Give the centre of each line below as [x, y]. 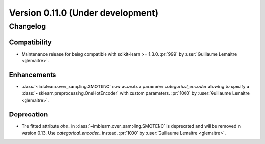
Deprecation [28, 114]
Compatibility [30, 42]
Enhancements [33, 74]
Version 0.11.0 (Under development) [84, 13]
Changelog [27, 26]
